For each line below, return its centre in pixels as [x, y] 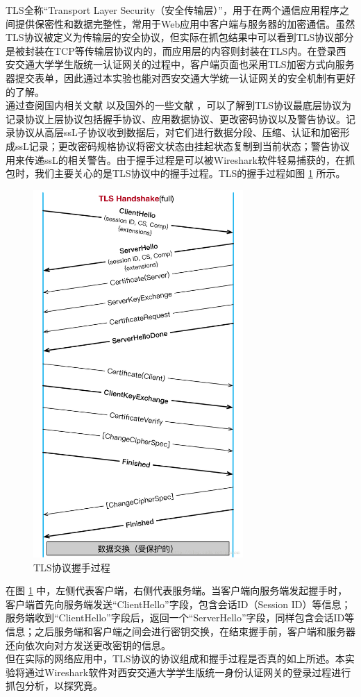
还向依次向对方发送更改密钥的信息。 [88, 645]
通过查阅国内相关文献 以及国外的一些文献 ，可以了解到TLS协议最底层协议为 [178, 105]
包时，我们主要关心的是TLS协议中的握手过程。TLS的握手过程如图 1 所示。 [176, 173]
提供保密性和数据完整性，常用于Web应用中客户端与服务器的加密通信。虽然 [185, 23]
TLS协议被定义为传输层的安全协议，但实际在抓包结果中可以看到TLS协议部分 [180, 37]
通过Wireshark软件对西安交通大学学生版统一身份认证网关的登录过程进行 [188, 672]
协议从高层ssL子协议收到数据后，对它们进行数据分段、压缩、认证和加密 [177, 132]
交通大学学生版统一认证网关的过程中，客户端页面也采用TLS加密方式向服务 [185, 64]
